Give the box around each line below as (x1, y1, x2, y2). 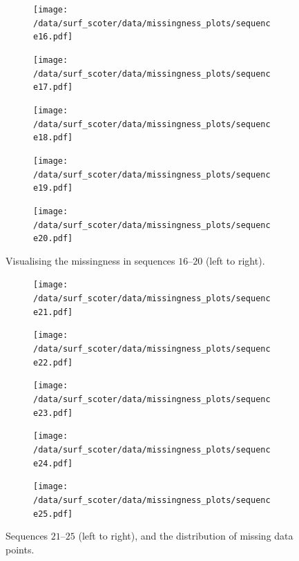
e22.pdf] (33, 357, 73, 368)
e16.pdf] (33, 32, 73, 42)
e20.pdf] (33, 234, 73, 244)
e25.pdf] (33, 508, 73, 519)
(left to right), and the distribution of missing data (78, 529, 293, 543)
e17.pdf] (33, 82, 73, 93)
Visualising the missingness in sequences (6, 253, 175, 267)
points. (6, 542, 35, 556)
